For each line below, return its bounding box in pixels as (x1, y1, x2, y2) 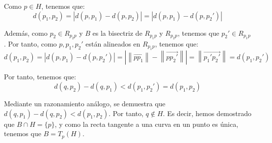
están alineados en (85, 39, 140, 48)
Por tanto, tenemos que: (4, 71, 76, 82)
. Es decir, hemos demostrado (163, 108, 251, 118)
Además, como (4, 27, 48, 38)
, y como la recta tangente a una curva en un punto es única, (54, 119, 239, 129)
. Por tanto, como (4, 39, 57, 48)
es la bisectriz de (92, 27, 142, 38)
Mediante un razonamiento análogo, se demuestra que (4, 98, 165, 108)
